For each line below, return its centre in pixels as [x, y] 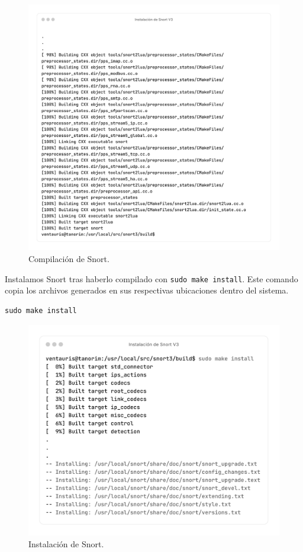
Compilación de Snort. [69, 259]
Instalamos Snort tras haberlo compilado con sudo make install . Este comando [151, 278]
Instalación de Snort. [66, 543]
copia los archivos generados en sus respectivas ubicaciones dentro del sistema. [147, 290]
